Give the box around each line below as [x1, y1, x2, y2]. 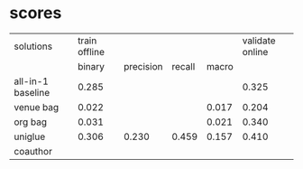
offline [78, 45, 106, 58]
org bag [14, 116, 48, 128]
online [242, 45, 269, 58]
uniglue [14, 130, 46, 143]
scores [9, 3, 62, 23]
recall [170, 60, 196, 72]
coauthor [14, 145, 52, 157]
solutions [14, 40, 52, 52]
